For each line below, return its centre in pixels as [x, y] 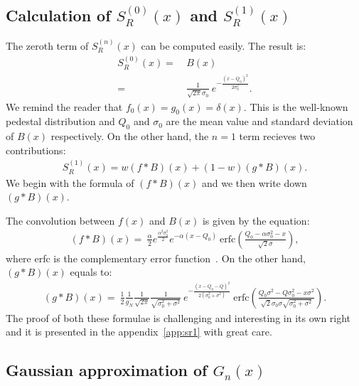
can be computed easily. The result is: [224, 46]
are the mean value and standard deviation [259, 121]
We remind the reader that [64, 106]
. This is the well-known [296, 106]
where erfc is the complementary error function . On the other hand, [156, 258]
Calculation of [58, 15]
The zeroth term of [47, 46]
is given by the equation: [256, 220]
